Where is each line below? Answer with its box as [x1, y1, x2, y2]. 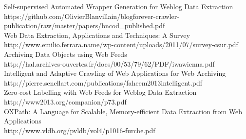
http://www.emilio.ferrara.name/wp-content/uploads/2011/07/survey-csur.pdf [4, 39, 238, 50]
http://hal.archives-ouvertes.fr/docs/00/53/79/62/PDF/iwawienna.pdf [4, 58, 215, 69]
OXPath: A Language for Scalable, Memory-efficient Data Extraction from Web [4, 106, 243, 116]
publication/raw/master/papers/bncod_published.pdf [4, 20, 165, 31]
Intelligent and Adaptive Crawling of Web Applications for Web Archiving [4, 68, 226, 78]
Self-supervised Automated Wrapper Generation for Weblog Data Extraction [4, 1, 233, 11]
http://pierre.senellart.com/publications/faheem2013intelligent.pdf [4, 77, 203, 87]
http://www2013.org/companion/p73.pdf [4, 96, 127, 106]
